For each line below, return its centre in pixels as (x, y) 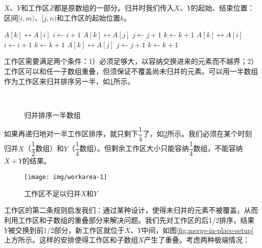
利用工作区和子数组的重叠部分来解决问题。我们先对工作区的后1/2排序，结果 (129, 220)
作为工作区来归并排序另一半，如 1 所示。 (69, 81)
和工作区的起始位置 (88, 17)
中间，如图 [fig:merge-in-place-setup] (198, 230)
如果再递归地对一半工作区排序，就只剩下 (71, 134)
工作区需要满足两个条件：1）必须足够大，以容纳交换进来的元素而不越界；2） (131, 61)
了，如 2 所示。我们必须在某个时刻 (197, 134)
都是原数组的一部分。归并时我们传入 (114, 8)
